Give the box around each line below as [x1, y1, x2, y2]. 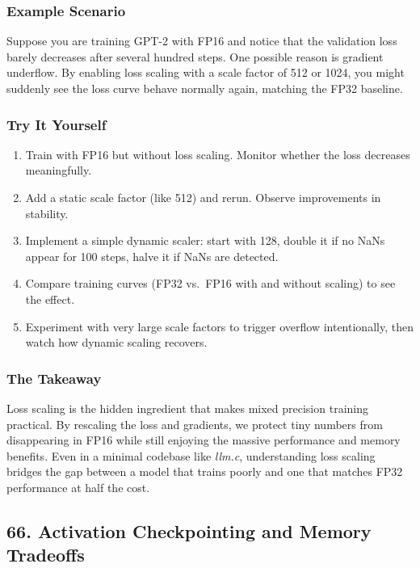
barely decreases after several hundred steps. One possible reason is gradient [6, 48, 384, 65]
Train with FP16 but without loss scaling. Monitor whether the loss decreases [25, 145, 410, 162]
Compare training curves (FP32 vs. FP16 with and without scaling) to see [25, 275, 396, 292]
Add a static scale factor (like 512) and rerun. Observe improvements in [25, 189, 381, 205]
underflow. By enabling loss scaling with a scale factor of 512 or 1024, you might [6, 64, 405, 81]
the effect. [25, 290, 75, 307]
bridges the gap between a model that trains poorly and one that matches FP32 [6, 463, 403, 480]
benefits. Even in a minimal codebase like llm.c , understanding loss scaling [6, 447, 376, 464]
